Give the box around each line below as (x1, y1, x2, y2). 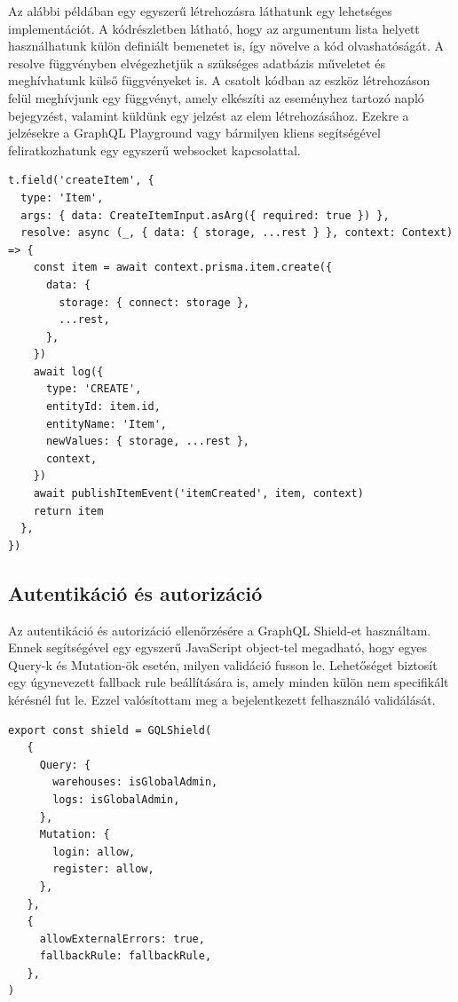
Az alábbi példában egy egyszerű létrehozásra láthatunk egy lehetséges (8, 2, 392, 20)
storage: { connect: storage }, (59, 296, 250, 309)
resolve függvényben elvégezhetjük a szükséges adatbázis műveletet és (8, 53, 386, 72)
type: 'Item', (20, 191, 104, 204)
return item (33, 504, 104, 517)
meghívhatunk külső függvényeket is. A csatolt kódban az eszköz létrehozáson (8, 71, 430, 90)
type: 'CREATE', (45, 383, 142, 396)
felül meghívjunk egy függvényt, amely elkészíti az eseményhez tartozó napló (8, 88, 424, 107)
